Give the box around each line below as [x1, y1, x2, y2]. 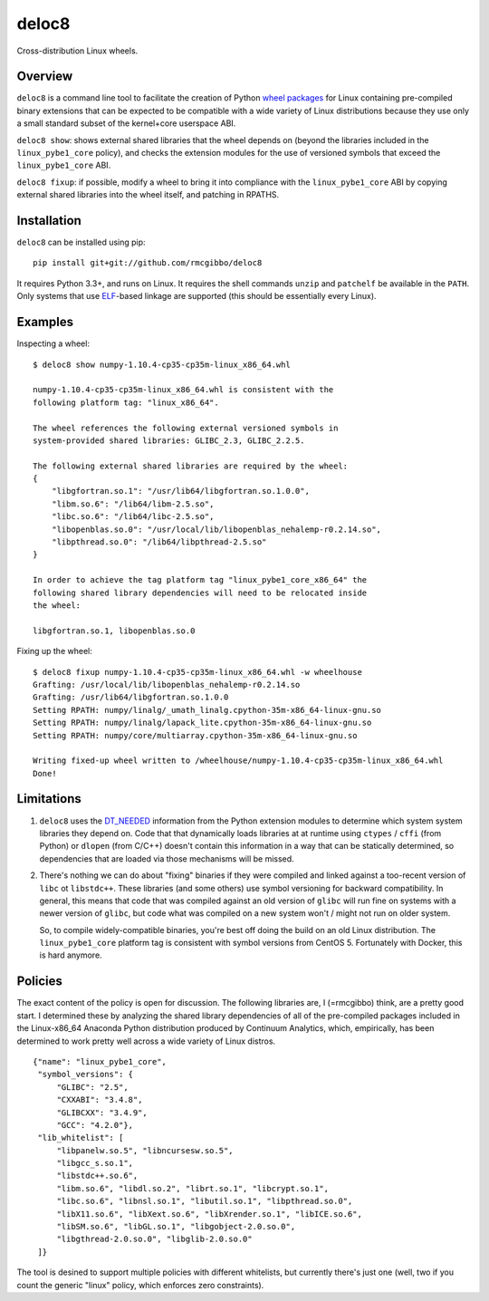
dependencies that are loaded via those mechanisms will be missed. [39, 853, 294, 864]
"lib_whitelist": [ [37, 1132, 124, 1143]
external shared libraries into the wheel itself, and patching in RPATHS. [16, 189, 280, 200]
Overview [16, 69, 73, 84]
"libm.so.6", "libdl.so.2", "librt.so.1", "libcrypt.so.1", [56, 1183, 330, 1193]
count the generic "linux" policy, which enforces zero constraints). [16, 1279, 264, 1290]
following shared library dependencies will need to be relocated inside [33, 587, 368, 598]
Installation [16, 213, 81, 228]
